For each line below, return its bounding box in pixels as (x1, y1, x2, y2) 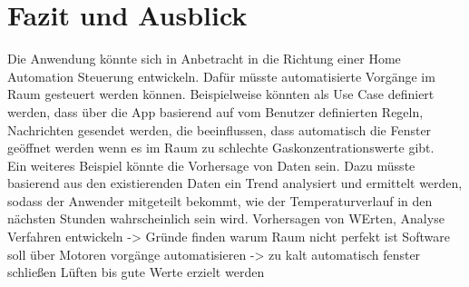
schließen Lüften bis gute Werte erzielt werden (7, 262, 265, 282)
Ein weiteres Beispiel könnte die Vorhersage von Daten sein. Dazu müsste (7, 155, 415, 174)
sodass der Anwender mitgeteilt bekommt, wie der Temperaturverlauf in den (7, 191, 433, 210)
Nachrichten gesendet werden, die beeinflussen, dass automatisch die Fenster (7, 120, 432, 139)
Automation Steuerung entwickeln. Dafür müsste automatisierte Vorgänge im (7, 66, 435, 85)
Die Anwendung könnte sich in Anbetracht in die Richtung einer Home (7, 49, 401, 68)
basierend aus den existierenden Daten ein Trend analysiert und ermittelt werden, (7, 173, 463, 193)
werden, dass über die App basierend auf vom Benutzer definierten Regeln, (7, 102, 424, 121)
